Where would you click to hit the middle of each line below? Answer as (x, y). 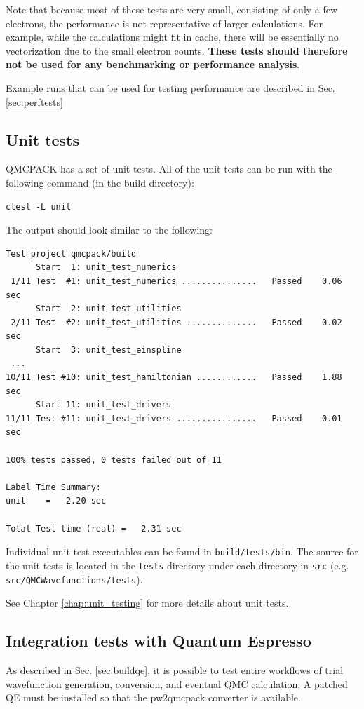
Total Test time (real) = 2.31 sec (94, 528)
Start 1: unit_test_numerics (106, 268)
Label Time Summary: (54, 487)
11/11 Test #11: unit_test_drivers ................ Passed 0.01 (174, 418)
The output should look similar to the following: (109, 230)
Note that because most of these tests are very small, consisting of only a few (172, 9)
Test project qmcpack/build (71, 254)
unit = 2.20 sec (56, 501)
